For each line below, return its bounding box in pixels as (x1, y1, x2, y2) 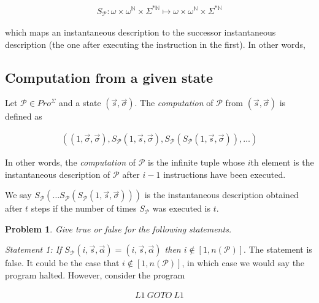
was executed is (152, 202, 211, 215)
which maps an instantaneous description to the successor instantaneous (5, 25, 276, 38)
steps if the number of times (31, 202, 137, 215)
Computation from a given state (5, 67, 213, 86)
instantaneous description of (5, 167, 110, 180)
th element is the (250, 156, 314, 168)
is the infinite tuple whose (148, 156, 245, 168)
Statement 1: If (5, 243, 62, 256)
